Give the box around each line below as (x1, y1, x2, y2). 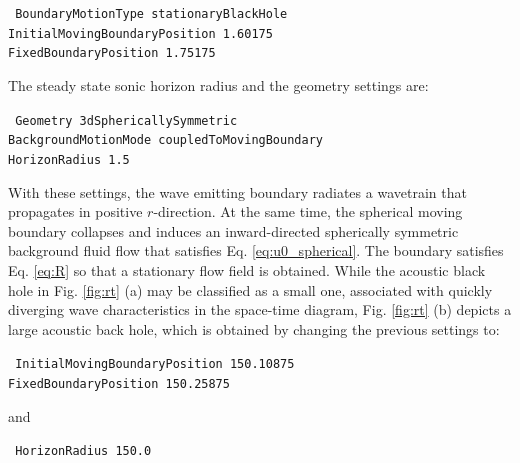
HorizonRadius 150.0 (15, 444, 152, 459)
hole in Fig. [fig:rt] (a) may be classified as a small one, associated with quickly (8, 279, 493, 300)
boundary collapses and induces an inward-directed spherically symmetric (8, 220, 459, 241)
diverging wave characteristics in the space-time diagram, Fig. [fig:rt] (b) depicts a (8, 299, 512, 320)
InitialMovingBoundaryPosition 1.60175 (8, 26, 273, 41)
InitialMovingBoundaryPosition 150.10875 (15, 357, 295, 372)
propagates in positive (8, 201, 143, 222)
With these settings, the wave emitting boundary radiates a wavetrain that (8, 181, 467, 202)
